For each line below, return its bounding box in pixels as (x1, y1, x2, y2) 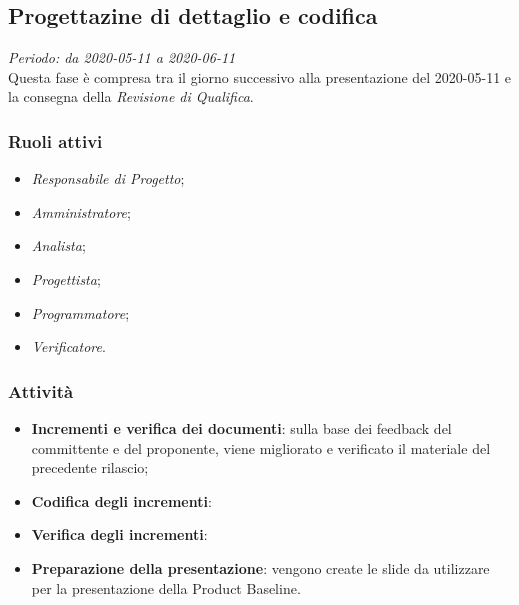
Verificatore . (31, 336, 106, 357)
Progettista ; (31, 268, 101, 289)
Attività (8, 378, 74, 403)
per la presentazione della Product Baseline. (31, 577, 301, 598)
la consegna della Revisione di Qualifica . (8, 86, 254, 107)
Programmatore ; (31, 302, 130, 323)
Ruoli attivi (8, 128, 103, 153)
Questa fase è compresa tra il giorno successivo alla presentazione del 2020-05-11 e (8, 66, 512, 87)
